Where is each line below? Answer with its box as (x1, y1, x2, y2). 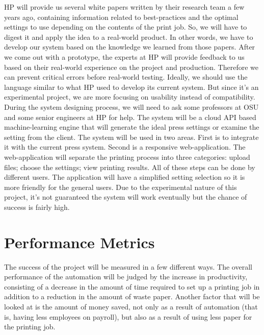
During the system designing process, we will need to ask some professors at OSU (4, 101, 259, 112)
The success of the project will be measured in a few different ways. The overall (4, 261, 252, 272)
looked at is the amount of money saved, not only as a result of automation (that (4, 301, 258, 312)
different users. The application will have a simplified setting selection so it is (4, 172, 245, 182)
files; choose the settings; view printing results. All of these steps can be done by (4, 161, 255, 172)
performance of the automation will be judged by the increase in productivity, (4, 271, 248, 282)
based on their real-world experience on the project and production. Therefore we (4, 61, 258, 72)
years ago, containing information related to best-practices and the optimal (4, 11, 239, 22)
